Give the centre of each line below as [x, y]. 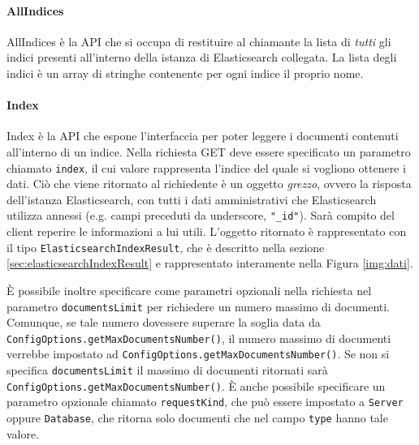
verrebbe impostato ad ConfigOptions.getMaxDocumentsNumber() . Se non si [198, 354]
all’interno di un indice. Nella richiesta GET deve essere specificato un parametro [209, 151]
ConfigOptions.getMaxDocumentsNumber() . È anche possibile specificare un [196, 385]
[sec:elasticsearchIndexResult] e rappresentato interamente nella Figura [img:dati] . [210, 263]
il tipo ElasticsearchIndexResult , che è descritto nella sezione [166, 247]
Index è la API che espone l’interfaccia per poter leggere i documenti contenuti [203, 136]
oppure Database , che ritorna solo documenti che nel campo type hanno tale [197, 418]
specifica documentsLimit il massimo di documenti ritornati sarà [167, 370]
